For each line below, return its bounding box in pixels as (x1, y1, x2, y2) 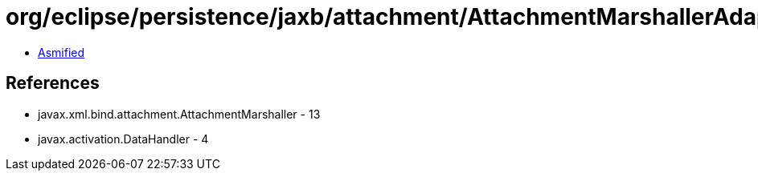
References (6, 73, 100, 94)
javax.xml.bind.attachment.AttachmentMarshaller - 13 (38, 107, 321, 121)
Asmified (38, 45, 85, 59)
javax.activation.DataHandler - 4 (38, 131, 209, 146)
